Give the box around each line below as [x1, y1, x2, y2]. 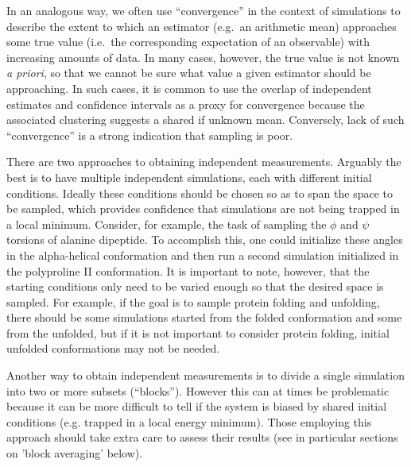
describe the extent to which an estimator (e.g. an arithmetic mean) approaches [6, 17, 397, 34]
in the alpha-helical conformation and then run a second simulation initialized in [6, 246, 399, 263]
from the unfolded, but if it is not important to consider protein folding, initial [6, 324, 390, 341]
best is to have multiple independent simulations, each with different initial [6, 168, 372, 185]
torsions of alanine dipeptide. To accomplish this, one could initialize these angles [6, 231, 403, 248]
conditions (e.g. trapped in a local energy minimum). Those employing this [6, 413, 372, 430]
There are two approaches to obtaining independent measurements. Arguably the [6, 153, 401, 170]
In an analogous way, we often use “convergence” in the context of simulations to [6, 2, 401, 18]
